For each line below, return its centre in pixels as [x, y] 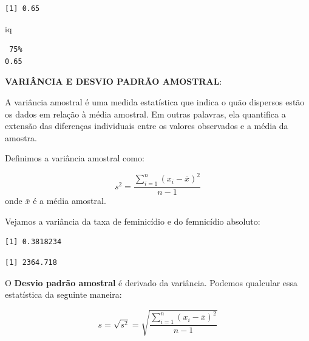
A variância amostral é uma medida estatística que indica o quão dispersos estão [155, 101]
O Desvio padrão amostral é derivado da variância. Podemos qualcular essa [151, 282]
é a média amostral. [70, 201]
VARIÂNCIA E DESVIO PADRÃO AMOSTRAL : [114, 81]
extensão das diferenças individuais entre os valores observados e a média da [147, 126]
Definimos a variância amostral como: [75, 158]
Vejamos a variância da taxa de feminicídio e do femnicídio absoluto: [133, 221]
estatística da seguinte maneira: [63, 294]
